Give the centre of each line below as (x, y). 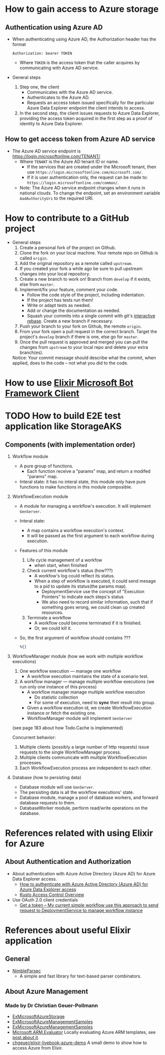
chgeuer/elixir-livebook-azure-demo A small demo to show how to (80, 1043)
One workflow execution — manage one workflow (70, 671)
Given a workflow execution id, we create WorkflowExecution (89, 708)
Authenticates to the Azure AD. (58, 97)
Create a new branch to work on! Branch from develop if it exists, (85, 279)
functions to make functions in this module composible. (76, 487)
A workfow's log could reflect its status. (75, 575)
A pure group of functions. (47, 466)
